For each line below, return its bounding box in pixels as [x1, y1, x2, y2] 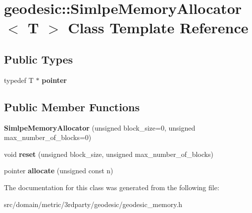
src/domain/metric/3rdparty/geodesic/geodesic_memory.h [4, 199, 183, 209]
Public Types [4, 51, 73, 67]
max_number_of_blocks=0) [4, 132, 92, 142]
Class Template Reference [68, 17, 249, 38]
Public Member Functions [4, 99, 140, 114]
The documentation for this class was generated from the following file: [4, 182, 219, 192]
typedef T [4, 74, 34, 85]
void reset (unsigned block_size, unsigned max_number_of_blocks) [4, 148, 213, 159]
